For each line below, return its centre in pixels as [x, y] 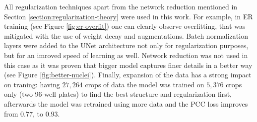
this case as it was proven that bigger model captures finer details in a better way [128, 65]
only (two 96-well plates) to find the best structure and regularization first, [118, 94]
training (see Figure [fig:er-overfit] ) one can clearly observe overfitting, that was [125, 26]
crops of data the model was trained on [145, 84]
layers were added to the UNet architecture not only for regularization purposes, [126, 45]
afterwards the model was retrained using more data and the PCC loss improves [126, 103]
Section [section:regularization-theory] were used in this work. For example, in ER [128, 16]
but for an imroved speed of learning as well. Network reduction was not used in [126, 55]
